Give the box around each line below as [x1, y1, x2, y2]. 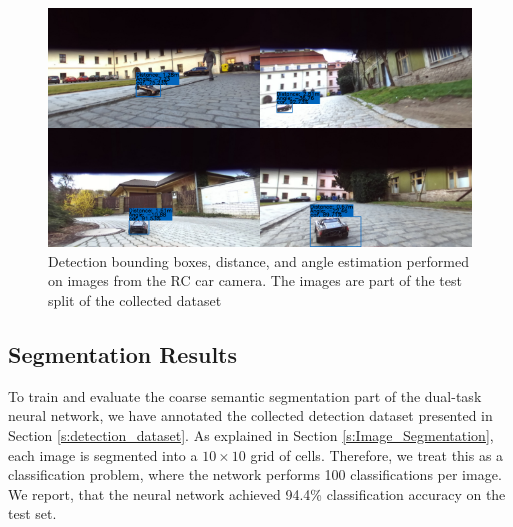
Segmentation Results [8, 338, 238, 369]
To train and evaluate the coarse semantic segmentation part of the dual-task [8, 385, 482, 406]
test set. [8, 503, 57, 524]
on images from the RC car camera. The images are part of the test [48, 270, 462, 291]
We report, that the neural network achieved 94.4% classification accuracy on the [8, 483, 506, 504]
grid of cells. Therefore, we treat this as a [250, 444, 504, 465]
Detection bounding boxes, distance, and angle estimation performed [48, 250, 469, 271]
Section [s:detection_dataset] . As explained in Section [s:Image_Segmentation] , [8, 424, 494, 445]
